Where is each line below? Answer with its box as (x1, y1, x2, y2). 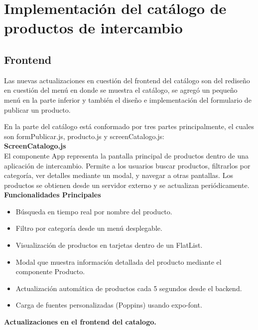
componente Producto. (15, 266, 85, 277)
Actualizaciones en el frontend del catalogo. (4, 317, 156, 327)
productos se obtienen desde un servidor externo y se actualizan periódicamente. (4, 179, 250, 190)
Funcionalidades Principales (4, 189, 101, 200)
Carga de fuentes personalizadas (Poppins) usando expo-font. (15, 300, 202, 310)
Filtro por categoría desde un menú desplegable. (15, 223, 162, 233)
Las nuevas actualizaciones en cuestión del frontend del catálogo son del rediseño (4, 75, 250, 85)
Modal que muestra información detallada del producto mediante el (15, 256, 222, 267)
